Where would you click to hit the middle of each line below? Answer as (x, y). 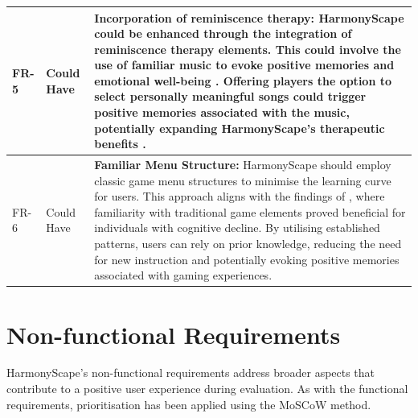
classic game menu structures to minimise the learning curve (243, 180)
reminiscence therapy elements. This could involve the (248, 49)
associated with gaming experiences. (183, 275)
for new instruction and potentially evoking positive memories (247, 259)
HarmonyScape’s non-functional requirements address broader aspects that (191, 372)
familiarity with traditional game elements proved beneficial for (250, 211)
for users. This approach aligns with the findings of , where (240, 196)
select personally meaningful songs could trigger (230, 96)
